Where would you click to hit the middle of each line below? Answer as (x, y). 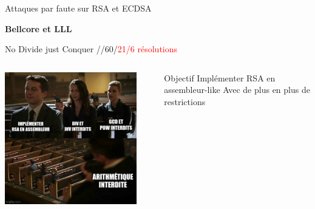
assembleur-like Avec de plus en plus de (237, 90)
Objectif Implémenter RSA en (220, 77)
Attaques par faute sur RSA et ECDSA (78, 8)
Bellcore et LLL (39, 28)
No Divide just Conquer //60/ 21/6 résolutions (91, 49)
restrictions (185, 101)
